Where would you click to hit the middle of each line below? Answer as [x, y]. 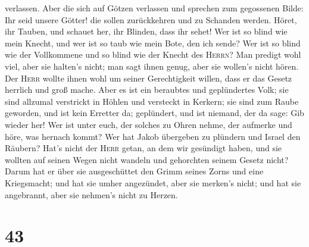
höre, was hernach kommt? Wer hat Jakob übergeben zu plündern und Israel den [153, 136]
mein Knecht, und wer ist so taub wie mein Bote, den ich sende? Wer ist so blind [153, 43]
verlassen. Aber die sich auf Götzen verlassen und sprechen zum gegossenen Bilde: [154, 8]
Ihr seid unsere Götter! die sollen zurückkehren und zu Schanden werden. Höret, [151, 19]
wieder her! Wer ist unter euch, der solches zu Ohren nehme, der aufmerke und [149, 124]
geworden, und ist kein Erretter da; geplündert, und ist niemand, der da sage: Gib [154, 113]
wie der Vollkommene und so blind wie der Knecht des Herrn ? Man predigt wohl [153, 54]
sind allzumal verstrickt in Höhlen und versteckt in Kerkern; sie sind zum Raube [152, 101]
